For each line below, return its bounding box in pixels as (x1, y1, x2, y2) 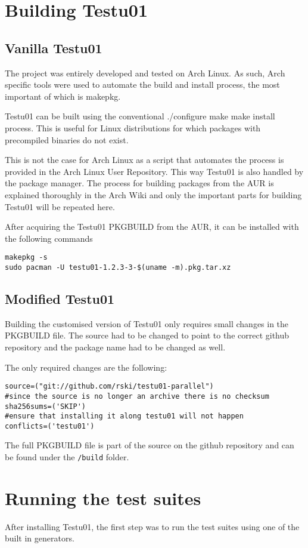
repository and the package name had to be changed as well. (5, 341, 226, 353)
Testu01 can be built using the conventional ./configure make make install (5, 110, 275, 122)
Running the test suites (5, 485, 201, 510)
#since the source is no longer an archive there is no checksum (5, 392, 269, 401)
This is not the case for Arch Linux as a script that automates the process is (5, 153, 284, 166)
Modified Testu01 (5, 290, 115, 307)
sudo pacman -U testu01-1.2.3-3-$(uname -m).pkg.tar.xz (5, 263, 231, 272)
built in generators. (5, 532, 74, 544)
